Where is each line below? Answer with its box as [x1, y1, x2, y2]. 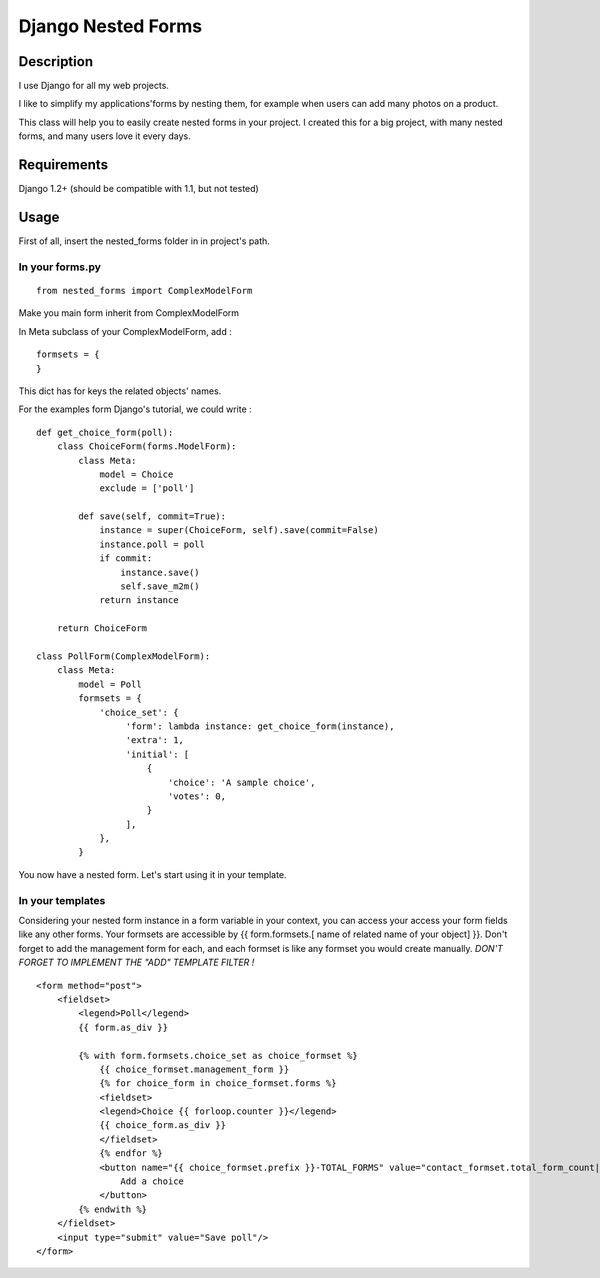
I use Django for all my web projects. [18, 80, 170, 92]
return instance [99, 595, 179, 606]
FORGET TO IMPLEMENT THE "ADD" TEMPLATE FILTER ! [18, 956, 255, 969]
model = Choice [99, 468, 174, 480]
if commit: [99, 553, 153, 564]
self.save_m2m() [120, 581, 200, 592]
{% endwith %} [78, 1203, 148, 1215]
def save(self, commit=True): [78, 511, 227, 522]
